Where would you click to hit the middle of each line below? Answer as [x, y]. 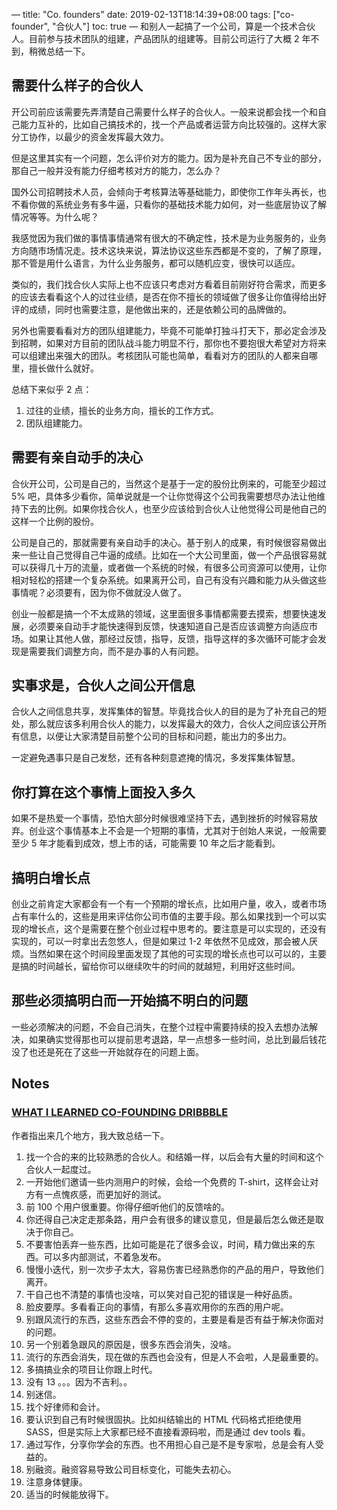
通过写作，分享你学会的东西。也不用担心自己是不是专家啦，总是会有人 [170, 1444]
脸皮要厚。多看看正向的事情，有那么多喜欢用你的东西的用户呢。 [157, 1306]
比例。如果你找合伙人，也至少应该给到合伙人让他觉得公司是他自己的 [186, 508]
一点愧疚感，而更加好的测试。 [105, 1194]
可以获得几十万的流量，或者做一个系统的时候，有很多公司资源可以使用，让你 [169, 567]
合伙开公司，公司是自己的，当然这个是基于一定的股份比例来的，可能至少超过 [169, 483]
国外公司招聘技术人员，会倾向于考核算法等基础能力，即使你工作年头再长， [164, 191]
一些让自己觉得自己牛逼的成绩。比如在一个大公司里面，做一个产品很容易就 [173, 555]
